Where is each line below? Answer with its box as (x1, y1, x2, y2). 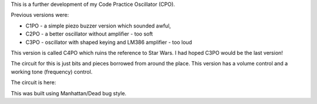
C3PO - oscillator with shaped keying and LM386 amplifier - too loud (25, 39, 193, 46)
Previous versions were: (11, 12, 69, 19)
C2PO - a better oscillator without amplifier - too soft (25, 30, 153, 37)
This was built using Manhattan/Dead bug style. (11, 89, 127, 96)
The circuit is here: (11, 79, 56, 86)
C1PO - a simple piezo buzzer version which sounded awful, (25, 22, 171, 29)
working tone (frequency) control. (11, 68, 93, 75)
